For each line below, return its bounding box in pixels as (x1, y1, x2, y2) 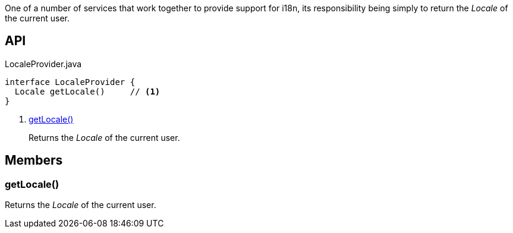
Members (5, 153, 63, 168)
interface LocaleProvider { (5, 77, 136, 87)
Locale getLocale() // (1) (14, 86, 160, 96)
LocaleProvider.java (5, 58, 82, 69)
